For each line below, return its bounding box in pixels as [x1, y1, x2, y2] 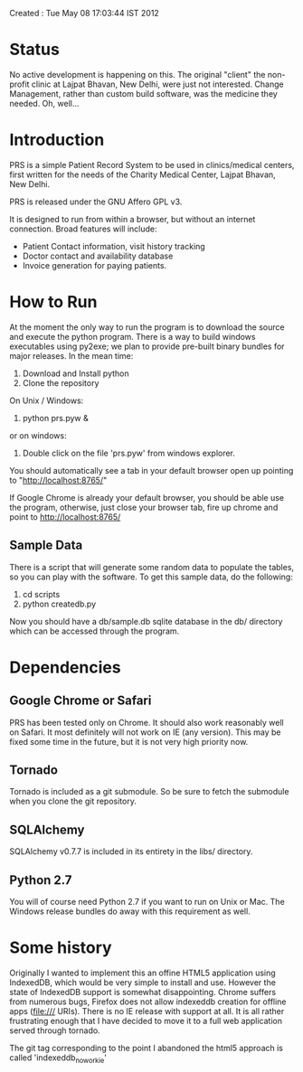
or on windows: [9, 429, 67, 441]
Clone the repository [22, 377, 99, 388]
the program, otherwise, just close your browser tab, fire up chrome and [9, 502, 279, 512]
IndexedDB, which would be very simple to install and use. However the [9, 977, 276, 988]
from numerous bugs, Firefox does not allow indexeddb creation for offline [9, 996, 287, 1007]
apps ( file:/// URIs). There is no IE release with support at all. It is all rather [9, 1006, 285, 1016]
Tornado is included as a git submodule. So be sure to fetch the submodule [9, 786, 289, 797]
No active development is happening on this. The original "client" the [9, 69, 266, 80]
